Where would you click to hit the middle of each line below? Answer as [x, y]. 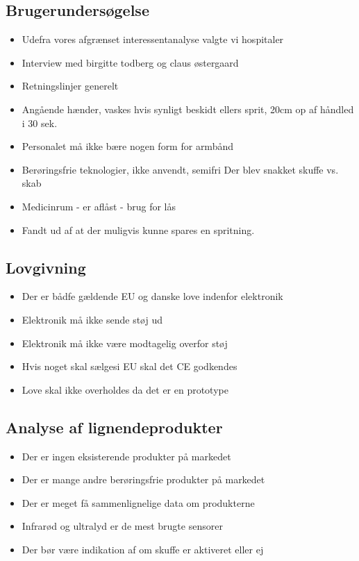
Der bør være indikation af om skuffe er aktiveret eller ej [143, 549]
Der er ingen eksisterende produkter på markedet [126, 456]
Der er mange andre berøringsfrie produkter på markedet [143, 479]
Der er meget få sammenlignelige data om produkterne [138, 502]
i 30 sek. [40, 123]
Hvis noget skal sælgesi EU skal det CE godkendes [130, 366]
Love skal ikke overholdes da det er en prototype [125, 389]
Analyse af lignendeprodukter [114, 427]
